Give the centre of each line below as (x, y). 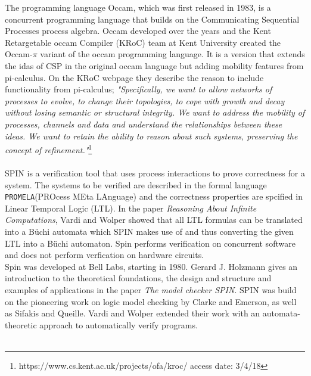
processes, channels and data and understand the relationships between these (144, 124)
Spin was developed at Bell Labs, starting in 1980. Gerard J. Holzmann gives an (151, 266)
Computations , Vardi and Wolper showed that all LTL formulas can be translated (154, 220)
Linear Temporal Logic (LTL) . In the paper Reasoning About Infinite (131, 208)
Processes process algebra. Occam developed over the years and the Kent (138, 31)
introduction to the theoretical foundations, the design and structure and (138, 278)
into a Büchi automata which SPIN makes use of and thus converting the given (149, 231)
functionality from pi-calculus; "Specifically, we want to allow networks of (139, 89)
